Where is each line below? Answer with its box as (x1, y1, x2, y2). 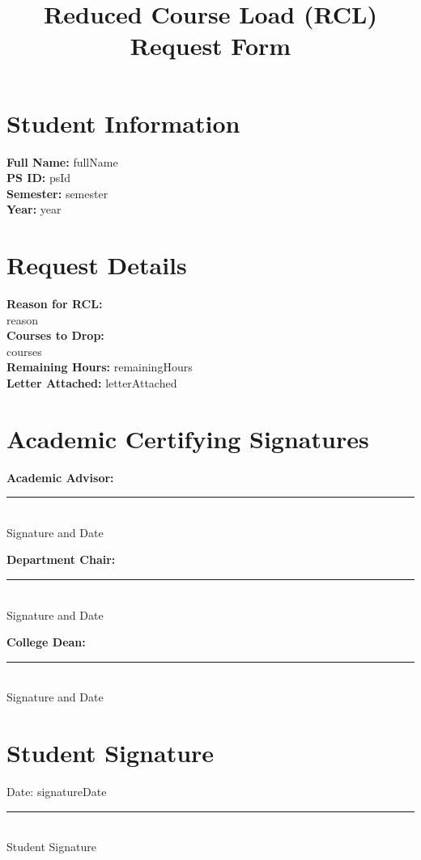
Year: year (6, 201, 62, 218)
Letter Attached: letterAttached (6, 374, 177, 391)
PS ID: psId (6, 169, 71, 186)
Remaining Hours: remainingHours (6, 358, 193, 375)
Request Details (6, 248, 187, 282)
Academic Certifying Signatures (6, 422, 369, 455)
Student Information (6, 106, 240, 139)
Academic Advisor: (6, 468, 114, 485)
